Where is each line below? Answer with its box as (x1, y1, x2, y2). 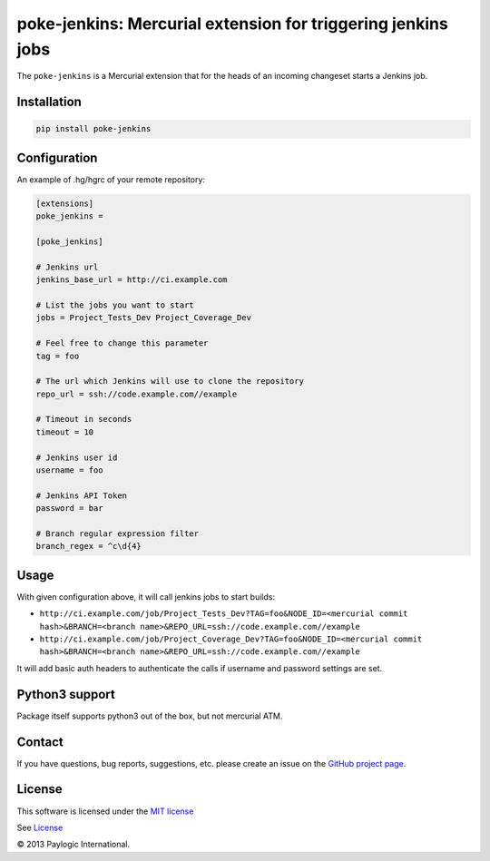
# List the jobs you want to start (35, 299, 194, 310)
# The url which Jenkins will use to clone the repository (35, 377, 304, 386)
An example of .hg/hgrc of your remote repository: (16, 173, 206, 185)
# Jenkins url (35, 261, 99, 272)
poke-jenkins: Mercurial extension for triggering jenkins (16, 14, 448, 34)
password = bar (35, 504, 103, 514)
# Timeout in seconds (35, 414, 132, 425)
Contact (16, 734, 64, 749)
